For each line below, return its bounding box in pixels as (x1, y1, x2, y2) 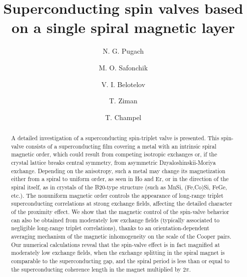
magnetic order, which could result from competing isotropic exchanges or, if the (11, 150, 218, 158)
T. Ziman (109, 95, 137, 106)
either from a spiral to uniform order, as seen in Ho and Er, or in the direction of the (11, 175, 229, 183)
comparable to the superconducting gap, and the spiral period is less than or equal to (11, 256, 230, 265)
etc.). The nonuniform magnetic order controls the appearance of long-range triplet (11, 191, 223, 199)
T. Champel (105, 112, 141, 122)
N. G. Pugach (103, 46, 144, 56)
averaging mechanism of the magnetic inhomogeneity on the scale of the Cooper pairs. (11, 232, 231, 240)
